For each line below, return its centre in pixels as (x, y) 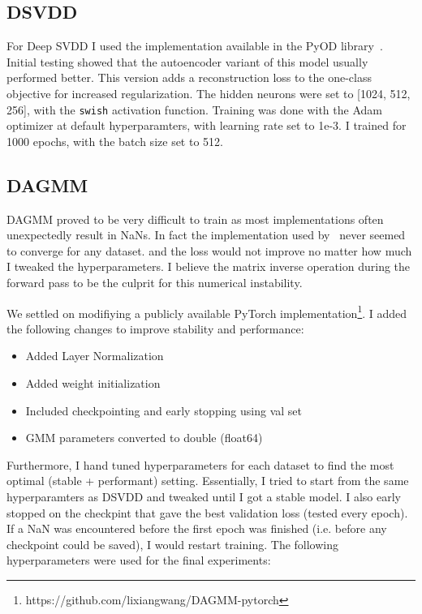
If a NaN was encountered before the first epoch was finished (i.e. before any (197, 528)
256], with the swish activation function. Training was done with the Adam (194, 109)
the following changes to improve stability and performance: (155, 328)
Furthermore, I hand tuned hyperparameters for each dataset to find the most (200, 464)
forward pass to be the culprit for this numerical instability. (155, 282)
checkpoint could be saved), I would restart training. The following (173, 544)
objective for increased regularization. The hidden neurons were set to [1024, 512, (209, 93)
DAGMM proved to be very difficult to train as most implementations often (195, 219)
